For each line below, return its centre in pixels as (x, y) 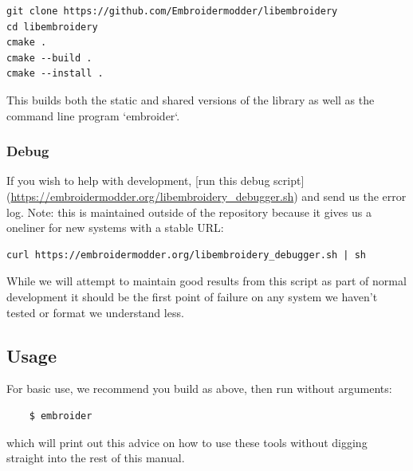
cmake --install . (55, 74)
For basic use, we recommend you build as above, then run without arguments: (199, 389)
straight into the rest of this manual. (96, 458)
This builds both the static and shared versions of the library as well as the (191, 99)
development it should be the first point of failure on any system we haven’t (192, 296)
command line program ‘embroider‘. (93, 115)
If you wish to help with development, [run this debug (138, 181)
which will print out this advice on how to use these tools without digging (187, 442)
